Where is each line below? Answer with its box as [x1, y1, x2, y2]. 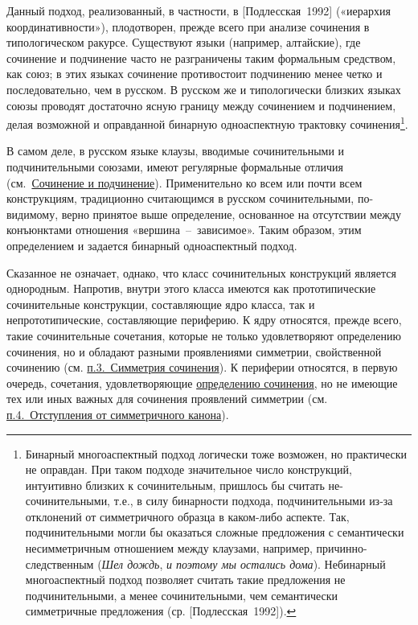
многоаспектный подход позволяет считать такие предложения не [25, 571, 346, 588]
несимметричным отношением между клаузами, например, [25, 540, 313, 557]
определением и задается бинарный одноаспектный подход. [6, 236, 297, 253]
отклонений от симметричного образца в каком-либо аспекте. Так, [25, 508, 350, 524]
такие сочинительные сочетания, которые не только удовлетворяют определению [6, 327, 401, 343]
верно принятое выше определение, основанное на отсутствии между [61, 205, 401, 222]
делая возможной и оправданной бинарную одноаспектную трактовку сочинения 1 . [6, 113, 408, 132]
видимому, [6, 205, 59, 222]
